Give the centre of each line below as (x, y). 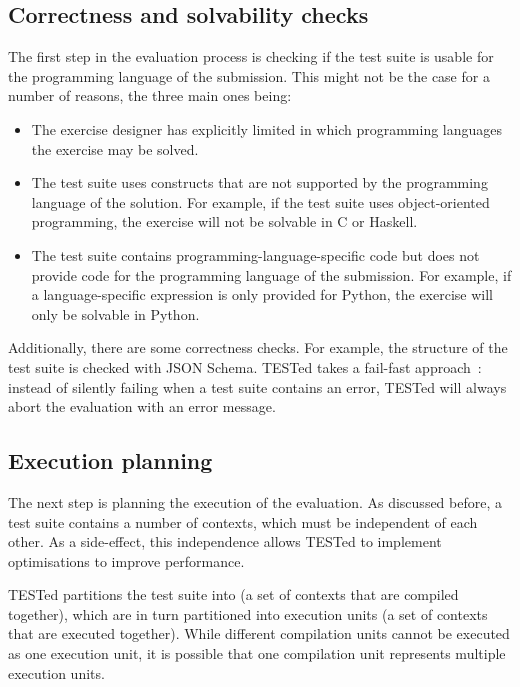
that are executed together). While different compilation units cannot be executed (259, 633)
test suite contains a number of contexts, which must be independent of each (243, 521)
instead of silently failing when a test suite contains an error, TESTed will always (257, 386)
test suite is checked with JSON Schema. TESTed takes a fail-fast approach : (245, 366)
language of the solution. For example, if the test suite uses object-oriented (260, 201)
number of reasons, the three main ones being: (150, 95)
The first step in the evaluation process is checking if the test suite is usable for (251, 56)
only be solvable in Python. (115, 313)
